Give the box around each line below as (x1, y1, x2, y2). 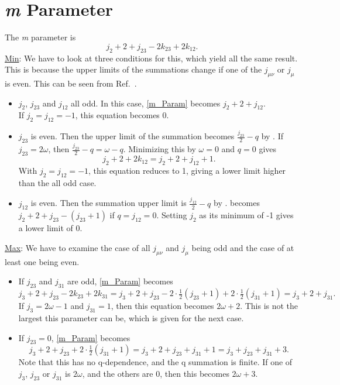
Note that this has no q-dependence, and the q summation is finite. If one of (18, 356, 293, 368)
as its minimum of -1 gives (199, 209, 294, 221)
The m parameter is (5, 31, 76, 43)
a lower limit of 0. (18, 222, 83, 234)
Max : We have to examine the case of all (5, 242, 150, 254)
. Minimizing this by (123, 143, 196, 155)
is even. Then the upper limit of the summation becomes (30, 130, 235, 142)
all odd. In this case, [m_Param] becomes (71, 97, 221, 109)
